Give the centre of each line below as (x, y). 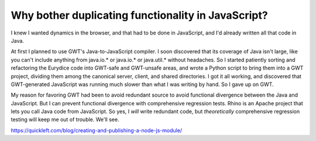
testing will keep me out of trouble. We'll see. (65, 119)
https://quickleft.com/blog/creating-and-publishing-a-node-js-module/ (97, 130)
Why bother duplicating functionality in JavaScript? (140, 15)
